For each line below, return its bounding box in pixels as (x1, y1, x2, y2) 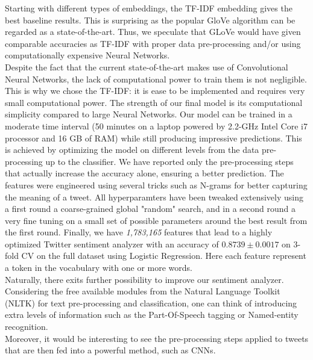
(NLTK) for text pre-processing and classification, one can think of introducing (5, 296, 297, 309)
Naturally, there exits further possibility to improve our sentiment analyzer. (5, 273, 284, 285)
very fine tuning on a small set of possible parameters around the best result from (5, 214, 308, 226)
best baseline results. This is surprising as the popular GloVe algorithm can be (5, 13, 296, 26)
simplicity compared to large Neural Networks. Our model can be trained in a (5, 108, 292, 120)
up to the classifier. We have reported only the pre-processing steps (45, 155, 294, 167)
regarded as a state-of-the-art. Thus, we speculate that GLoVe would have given (5, 25, 301, 38)
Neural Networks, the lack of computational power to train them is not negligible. (5, 72, 307, 85)
